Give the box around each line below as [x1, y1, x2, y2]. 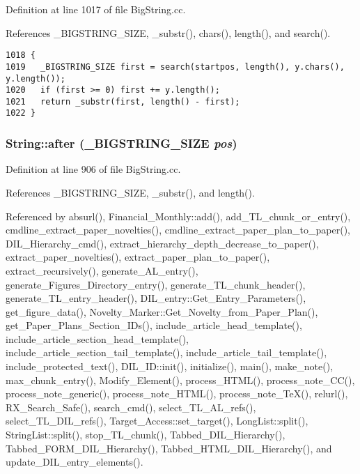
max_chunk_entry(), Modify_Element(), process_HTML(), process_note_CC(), [6, 372, 355, 387]
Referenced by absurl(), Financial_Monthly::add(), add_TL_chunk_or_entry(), [6, 208, 351, 223]
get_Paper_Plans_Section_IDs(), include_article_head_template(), [6, 318, 302, 332]
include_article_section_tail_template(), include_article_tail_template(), [6, 345, 327, 360]
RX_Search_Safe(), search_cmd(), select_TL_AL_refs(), [6, 399, 256, 414]
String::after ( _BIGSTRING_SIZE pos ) [6, 135, 237, 152]
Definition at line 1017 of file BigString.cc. [6, 2, 186, 16]
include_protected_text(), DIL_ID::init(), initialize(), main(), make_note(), [6, 359, 334, 374]
